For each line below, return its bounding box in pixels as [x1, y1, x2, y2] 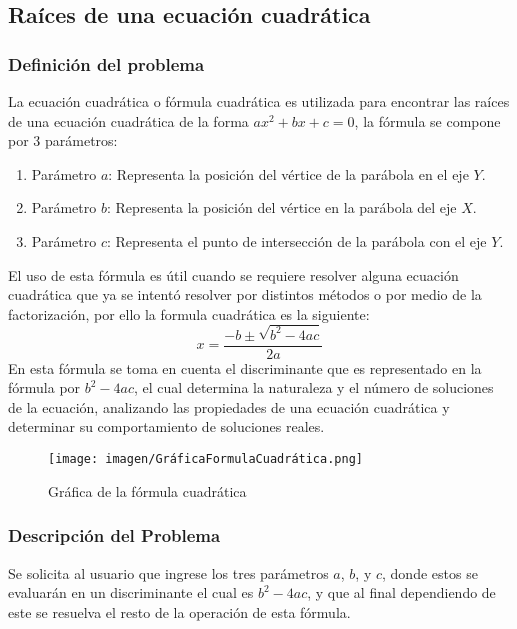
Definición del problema [8, 51, 205, 76]
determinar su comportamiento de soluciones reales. [8, 416, 325, 437]
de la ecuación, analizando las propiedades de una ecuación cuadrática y [8, 396, 450, 417]
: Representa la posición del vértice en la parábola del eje [106, 197, 457, 218]
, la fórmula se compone [354, 110, 501, 131]
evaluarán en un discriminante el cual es [8, 582, 254, 603]
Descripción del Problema [8, 523, 221, 548]
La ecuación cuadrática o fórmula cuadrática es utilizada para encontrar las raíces [8, 91, 510, 111]
